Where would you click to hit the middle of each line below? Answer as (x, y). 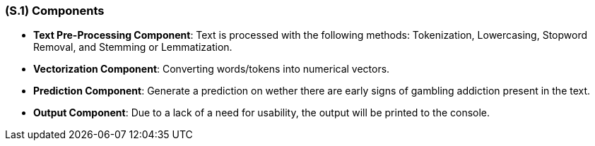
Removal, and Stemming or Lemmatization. (133, 47)
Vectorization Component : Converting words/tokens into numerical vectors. (212, 69)
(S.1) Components (55, 11)
